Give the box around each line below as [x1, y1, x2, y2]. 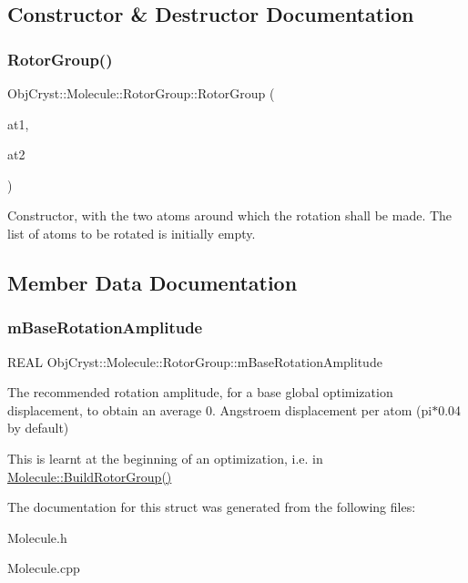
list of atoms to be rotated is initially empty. [7, 223, 256, 242]
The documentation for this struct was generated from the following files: [7, 497, 416, 517]
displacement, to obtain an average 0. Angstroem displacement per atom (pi [7, 400, 432, 419]
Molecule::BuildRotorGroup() [7, 466, 172, 486]
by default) [7, 418, 69, 437]
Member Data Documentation [7, 268, 298, 296]
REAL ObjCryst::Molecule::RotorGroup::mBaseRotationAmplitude [7, 352, 382, 371]
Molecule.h [7, 527, 67, 547]
